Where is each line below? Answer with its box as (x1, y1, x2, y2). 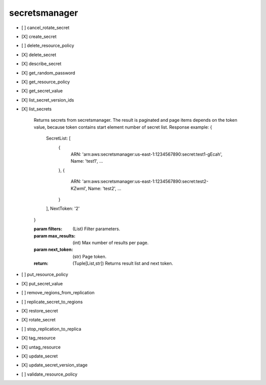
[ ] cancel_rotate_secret (21, 25, 70, 31)
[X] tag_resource (21, 335, 56, 341)
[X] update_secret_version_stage (21, 362, 88, 368)
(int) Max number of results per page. (72, 240, 149, 245)
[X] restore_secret (21, 308, 59, 314)
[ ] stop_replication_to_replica (21, 326, 81, 332)
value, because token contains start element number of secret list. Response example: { (33, 124, 212, 130)
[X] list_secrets (21, 106, 52, 112)
